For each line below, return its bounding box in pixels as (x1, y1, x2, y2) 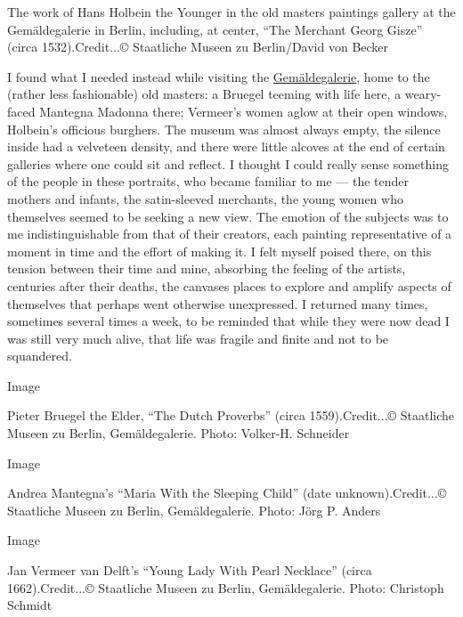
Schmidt (7, 596, 53, 614)
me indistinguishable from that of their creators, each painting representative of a (7, 224, 452, 243)
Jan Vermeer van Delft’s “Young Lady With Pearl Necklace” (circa (7, 561, 372, 580)
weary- (404, 85, 442, 103)
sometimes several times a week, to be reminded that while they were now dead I (7, 312, 450, 330)
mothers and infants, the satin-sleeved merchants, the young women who (7, 189, 403, 207)
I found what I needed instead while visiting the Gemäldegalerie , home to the (7, 67, 430, 85)
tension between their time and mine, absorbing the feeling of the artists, (7, 259, 406, 278)
